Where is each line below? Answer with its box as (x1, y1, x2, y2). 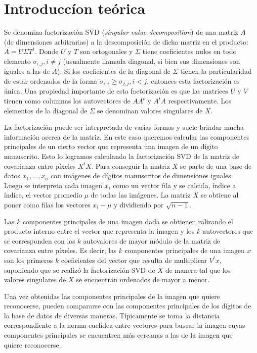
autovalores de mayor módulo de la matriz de (83, 235, 220, 246)
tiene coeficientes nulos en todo (142, 46, 237, 56)
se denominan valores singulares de (97, 105, 203, 115)
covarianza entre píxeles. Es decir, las (4, 245, 117, 255)
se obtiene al (201, 190, 239, 200)
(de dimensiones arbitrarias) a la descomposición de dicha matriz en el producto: (4, 36, 249, 47)
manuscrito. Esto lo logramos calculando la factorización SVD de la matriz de (4, 151, 239, 161)
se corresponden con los (4, 235, 75, 246)
